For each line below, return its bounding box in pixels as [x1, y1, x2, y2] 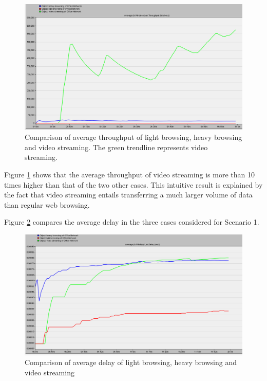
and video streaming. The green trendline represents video [25, 141, 208, 152]
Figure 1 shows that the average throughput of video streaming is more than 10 [4, 169, 255, 180]
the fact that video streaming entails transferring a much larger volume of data [4, 189, 253, 200]
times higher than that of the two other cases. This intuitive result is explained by [4, 179, 263, 190]
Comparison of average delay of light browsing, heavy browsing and [25, 357, 237, 368]
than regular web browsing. [4, 199, 90, 210]
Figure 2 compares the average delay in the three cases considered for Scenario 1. [4, 216, 259, 227]
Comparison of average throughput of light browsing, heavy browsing [25, 132, 242, 142]
